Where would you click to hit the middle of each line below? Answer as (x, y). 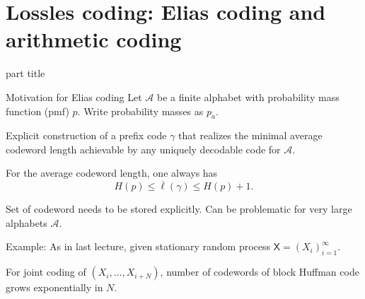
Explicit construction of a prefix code (86, 135)
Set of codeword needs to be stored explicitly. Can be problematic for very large (179, 209)
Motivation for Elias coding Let (74, 96)
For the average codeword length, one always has (112, 173)
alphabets (27, 222)
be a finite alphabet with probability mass (248, 96)
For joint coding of (46, 272)
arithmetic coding (94, 39)
